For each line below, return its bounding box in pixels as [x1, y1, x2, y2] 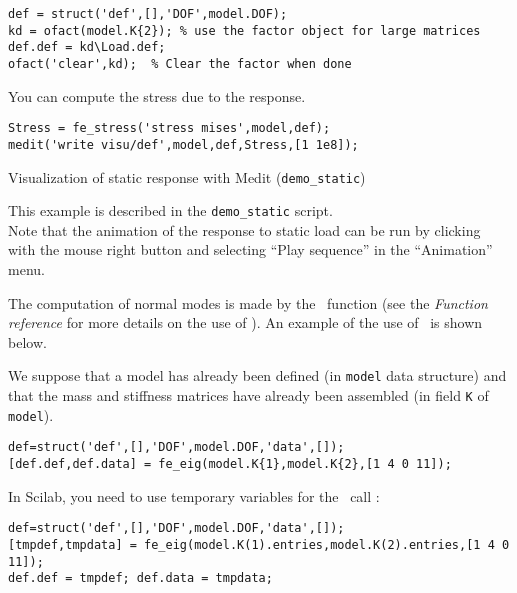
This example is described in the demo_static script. [8, 200, 333, 221]
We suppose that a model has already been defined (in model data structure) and [8, 365, 507, 386]
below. [8, 331, 47, 352]
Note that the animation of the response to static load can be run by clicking [8, 219, 481, 240]
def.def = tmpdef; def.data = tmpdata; [8, 571, 273, 586]
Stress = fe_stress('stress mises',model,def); [8, 121, 331, 136]
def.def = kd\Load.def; [8, 40, 166, 55]
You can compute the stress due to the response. [8, 85, 306, 106]
